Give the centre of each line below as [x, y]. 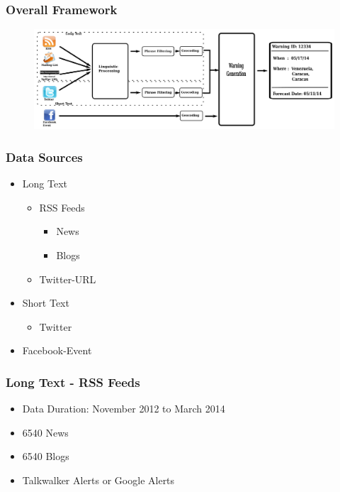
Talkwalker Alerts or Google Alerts [98, 480]
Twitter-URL [68, 279]
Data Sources [44, 157]
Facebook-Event [57, 350]
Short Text [46, 303]
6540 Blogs [46, 456]
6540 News [45, 432]
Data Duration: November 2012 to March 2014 [124, 409]
